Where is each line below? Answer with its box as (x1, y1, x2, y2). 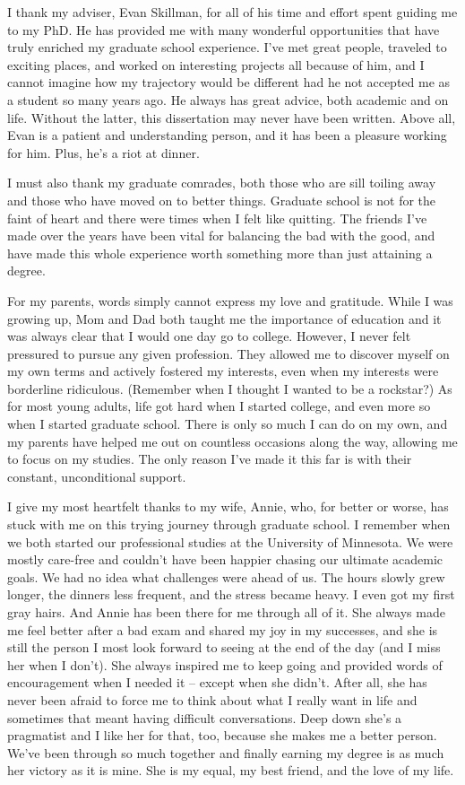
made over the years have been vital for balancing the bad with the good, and (7, 226, 435, 245)
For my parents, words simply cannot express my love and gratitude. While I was (7, 291, 453, 310)
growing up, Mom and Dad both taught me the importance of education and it (7, 309, 442, 327)
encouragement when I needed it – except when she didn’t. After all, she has (7, 673, 427, 692)
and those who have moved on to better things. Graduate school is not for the (7, 190, 436, 209)
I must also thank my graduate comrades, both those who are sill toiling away (7, 173, 436, 192)
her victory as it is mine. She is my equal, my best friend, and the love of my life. (7, 761, 454, 780)
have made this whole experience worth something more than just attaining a (7, 243, 433, 262)
